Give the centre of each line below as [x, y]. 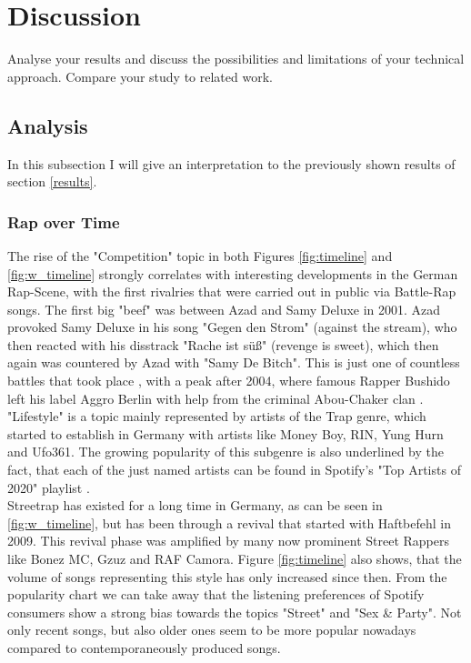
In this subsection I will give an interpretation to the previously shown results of [231, 163]
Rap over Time [64, 221]
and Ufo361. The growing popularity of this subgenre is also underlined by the [226, 452]
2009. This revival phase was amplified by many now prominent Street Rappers [228, 541]
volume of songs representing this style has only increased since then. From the [227, 576]
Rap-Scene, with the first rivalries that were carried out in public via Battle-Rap [232, 291]
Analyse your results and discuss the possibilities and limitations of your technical [236, 59]
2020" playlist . [49, 487]
